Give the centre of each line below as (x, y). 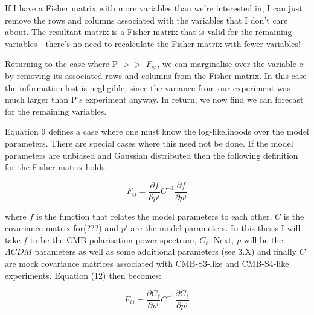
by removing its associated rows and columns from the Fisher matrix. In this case (156, 75)
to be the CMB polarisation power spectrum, (113, 239)
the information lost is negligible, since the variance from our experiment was (148, 87)
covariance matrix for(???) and (62, 228)
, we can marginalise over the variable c (230, 64)
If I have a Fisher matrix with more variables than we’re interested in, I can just (154, 8)
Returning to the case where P (62, 64)
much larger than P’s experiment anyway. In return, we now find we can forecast (154, 99)
